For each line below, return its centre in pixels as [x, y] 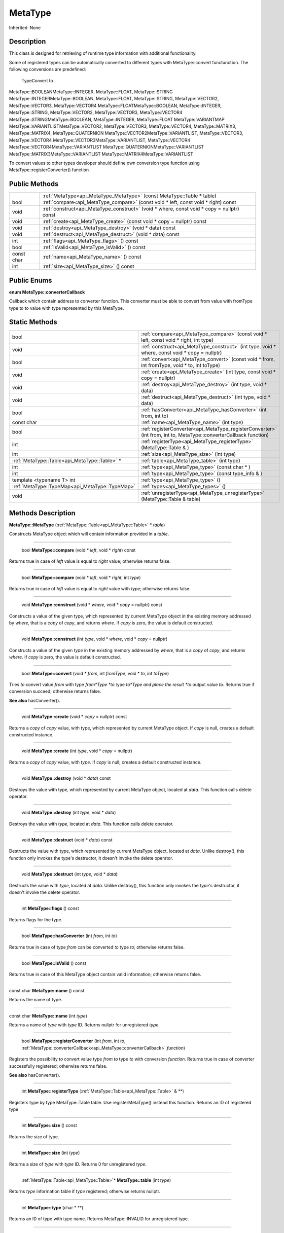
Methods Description [42, 513]
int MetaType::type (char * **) [53, 1207]
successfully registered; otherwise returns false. [58, 1066]
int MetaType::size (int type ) [51, 1153]
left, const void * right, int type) [177, 340]
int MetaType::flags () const [50, 908]
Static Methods [33, 322]
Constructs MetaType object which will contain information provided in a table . [89, 534]
